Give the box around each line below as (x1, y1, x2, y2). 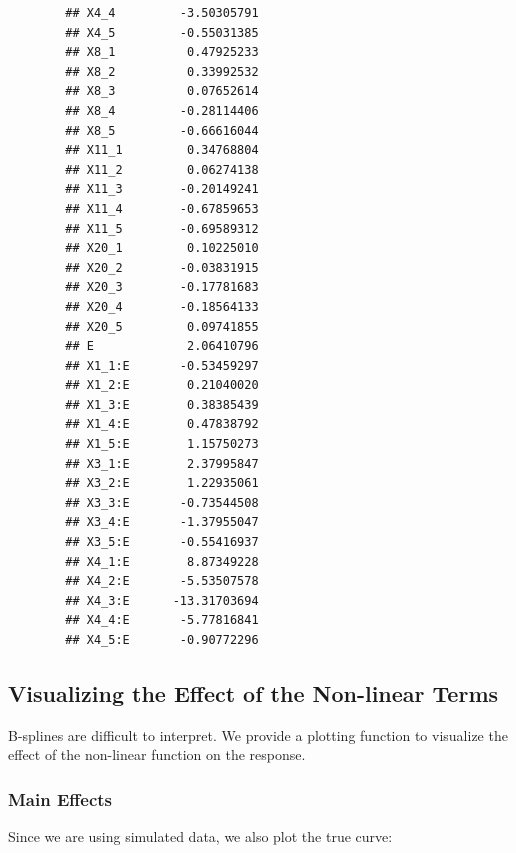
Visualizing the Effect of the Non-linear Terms (8, 677, 499, 708)
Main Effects (8, 786, 113, 811)
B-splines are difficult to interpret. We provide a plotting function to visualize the (8, 724, 508, 745)
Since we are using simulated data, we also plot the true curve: (8, 826, 393, 847)
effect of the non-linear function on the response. (8, 744, 306, 765)
